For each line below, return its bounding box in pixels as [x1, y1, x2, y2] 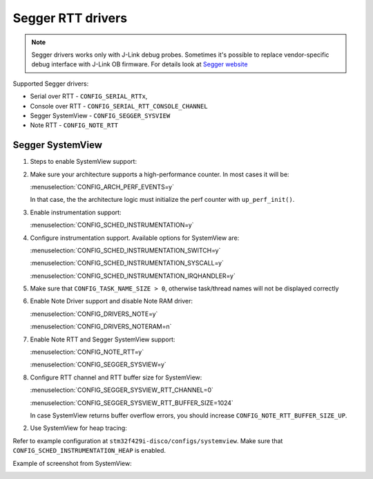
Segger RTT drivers [12, 10, 128, 26]
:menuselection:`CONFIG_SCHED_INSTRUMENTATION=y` [30, 221, 194, 229]
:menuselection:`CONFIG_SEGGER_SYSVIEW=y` [30, 360, 167, 369]
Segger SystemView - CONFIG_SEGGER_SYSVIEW [30, 111, 171, 120]
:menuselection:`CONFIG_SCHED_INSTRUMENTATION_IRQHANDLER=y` [30, 272, 236, 280]
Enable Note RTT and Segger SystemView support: [30, 335, 175, 344]
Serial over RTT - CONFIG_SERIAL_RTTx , [30, 92, 148, 100]
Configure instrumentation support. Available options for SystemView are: [30, 234, 240, 242]
